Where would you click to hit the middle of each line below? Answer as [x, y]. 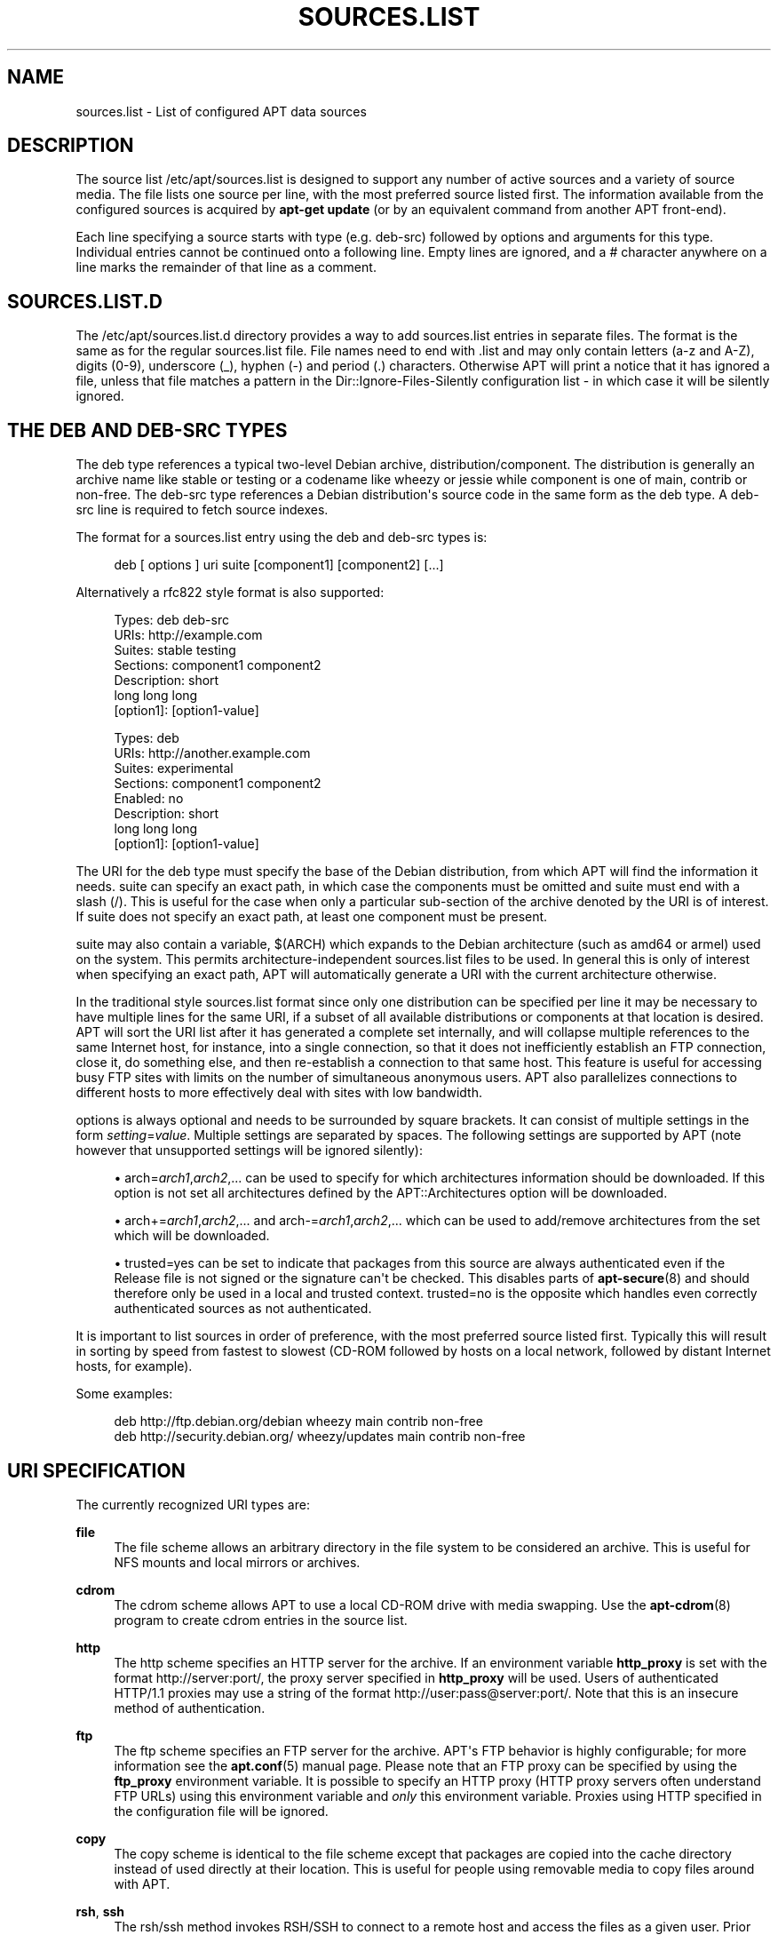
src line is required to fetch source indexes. [202, 510]
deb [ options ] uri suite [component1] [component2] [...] [279, 565]
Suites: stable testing [175, 650]
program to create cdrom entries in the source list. [261, 1620]
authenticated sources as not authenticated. [243, 1309]
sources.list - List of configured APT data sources [221, 111]
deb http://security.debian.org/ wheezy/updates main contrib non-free [320, 1437]
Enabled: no [149, 799]
